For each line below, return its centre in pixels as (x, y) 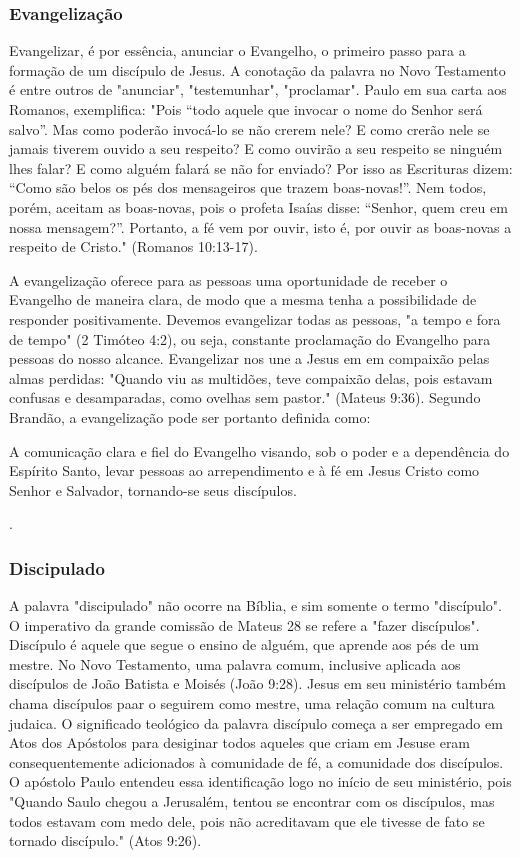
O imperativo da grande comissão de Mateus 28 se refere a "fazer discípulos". (244, 624)
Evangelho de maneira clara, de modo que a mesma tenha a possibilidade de (243, 299)
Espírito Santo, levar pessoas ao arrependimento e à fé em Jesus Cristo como (244, 470)
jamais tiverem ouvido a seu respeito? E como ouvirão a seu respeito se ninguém (256, 148)
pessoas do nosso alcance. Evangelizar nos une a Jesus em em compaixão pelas (249, 358)
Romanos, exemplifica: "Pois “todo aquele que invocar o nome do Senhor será (246, 109)
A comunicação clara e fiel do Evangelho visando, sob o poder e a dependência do (259, 450)
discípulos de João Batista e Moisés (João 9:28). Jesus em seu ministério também (257, 683)
